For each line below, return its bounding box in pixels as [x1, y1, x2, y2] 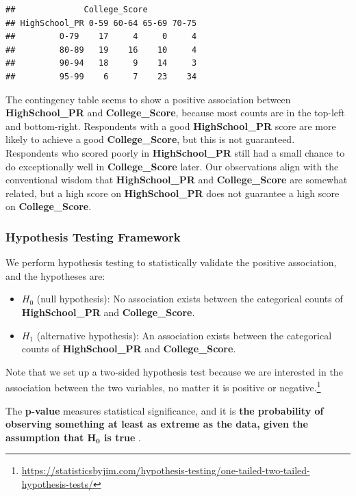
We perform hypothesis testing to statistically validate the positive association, [5, 255, 337, 270]
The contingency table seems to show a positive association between [5, 92, 291, 106]
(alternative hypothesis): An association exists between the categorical [36, 328, 332, 342]
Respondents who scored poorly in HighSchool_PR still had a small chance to [5, 145, 345, 159]
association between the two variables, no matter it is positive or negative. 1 [5, 378, 321, 394]
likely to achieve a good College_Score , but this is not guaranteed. [5, 132, 295, 146]
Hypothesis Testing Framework [5, 228, 181, 245]
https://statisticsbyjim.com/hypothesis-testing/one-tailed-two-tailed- [21, 463, 310, 478]
